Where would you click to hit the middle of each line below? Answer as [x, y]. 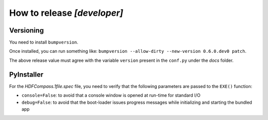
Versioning [27, 30]
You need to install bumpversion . [44, 42]
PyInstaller [26, 74]
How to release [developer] [66, 13]
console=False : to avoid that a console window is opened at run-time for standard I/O [111, 95]
